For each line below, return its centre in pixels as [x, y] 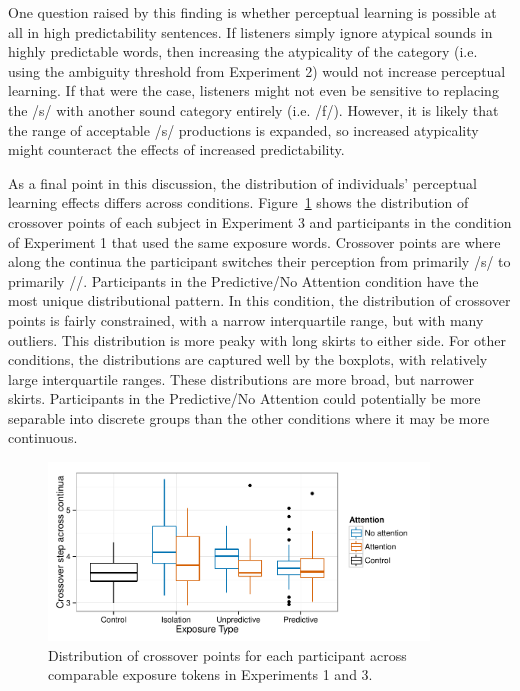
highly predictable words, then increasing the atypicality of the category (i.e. [243, 51]
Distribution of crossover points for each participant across [227, 654]
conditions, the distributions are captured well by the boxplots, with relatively [248, 359]
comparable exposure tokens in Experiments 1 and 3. [210, 674]
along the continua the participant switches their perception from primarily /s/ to [259, 261]
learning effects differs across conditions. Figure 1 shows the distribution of [238, 202]
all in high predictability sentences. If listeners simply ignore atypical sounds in [250, 31]
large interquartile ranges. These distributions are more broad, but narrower [241, 378]
